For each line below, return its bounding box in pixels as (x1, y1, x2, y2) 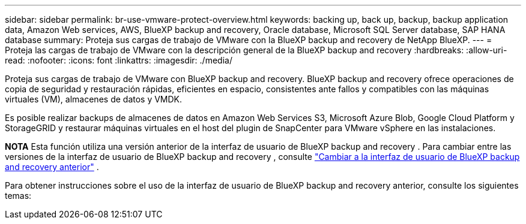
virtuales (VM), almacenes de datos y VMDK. (5, 94, 183, 104)
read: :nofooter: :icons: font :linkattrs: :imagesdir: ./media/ (5, 55, 232, 65)
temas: (5, 190, 32, 201)
